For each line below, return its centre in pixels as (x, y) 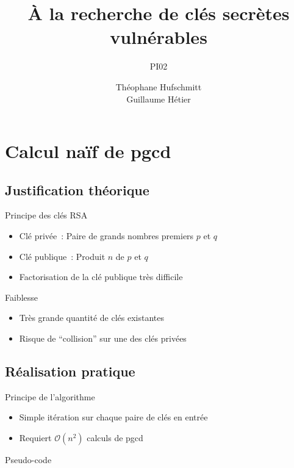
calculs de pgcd (115, 438)
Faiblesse (22, 297)
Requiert (35, 438)
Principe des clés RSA (46, 215)
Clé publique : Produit (62, 256)
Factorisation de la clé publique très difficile (101, 277)
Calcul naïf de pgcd (88, 151)
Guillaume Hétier (159, 99)
